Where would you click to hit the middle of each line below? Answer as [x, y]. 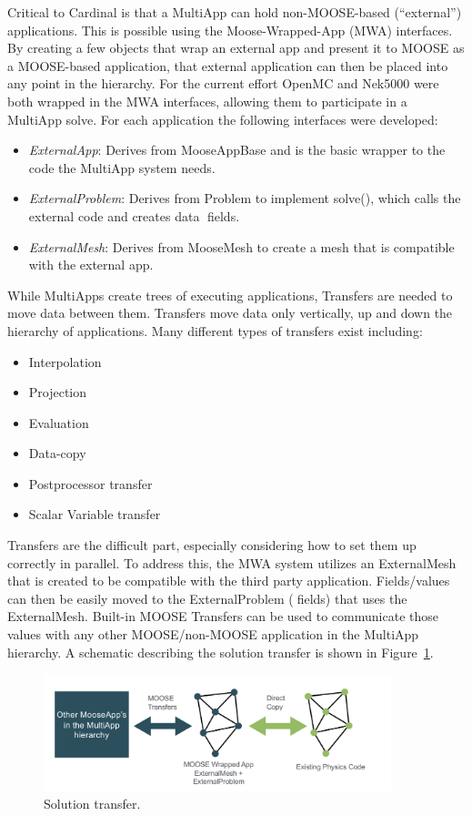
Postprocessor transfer [90, 483]
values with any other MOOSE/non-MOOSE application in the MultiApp [213, 634]
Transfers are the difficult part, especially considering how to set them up [212, 545]
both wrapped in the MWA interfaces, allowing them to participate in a [207, 101]
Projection [58, 392]
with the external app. [91, 265]
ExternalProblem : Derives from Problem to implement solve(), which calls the [245, 198]
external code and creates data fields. [134, 215]
